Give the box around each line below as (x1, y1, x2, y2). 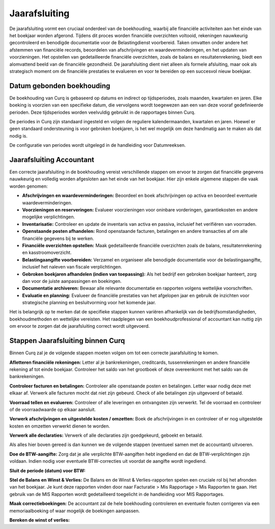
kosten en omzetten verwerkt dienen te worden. (9, 423, 111, 429)
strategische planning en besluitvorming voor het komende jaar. (22, 300, 156, 306)
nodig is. (9, 133, 28, 139)
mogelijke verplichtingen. (22, 214, 75, 220)
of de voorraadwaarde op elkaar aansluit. (9, 406, 96, 412)
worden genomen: (9, 183, 48, 189)
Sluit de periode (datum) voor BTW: (9, 467, 86, 473)
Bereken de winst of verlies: (9, 517, 70, 523)
